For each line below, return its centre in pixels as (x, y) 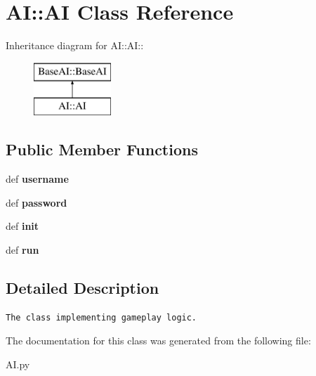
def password (37, 202)
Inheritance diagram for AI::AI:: (75, 45)
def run (22, 249)
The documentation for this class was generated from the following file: (158, 341)
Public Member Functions (102, 149)
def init (22, 226)
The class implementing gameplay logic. (101, 317)
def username (37, 179)
